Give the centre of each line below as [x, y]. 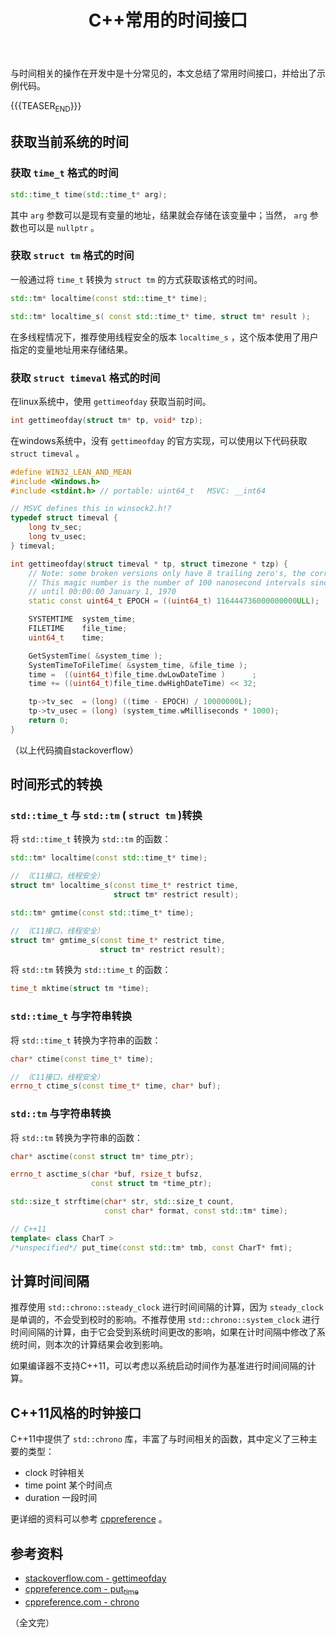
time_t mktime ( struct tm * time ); [80, 989]
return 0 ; [49, 721]
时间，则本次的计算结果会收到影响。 [93, 1345]
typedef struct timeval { [64, 518]
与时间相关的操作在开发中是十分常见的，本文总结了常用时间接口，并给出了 [163, 73]
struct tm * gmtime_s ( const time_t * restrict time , [118, 940]
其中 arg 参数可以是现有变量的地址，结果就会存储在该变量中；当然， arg [159, 215]
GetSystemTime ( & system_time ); [95, 656]
